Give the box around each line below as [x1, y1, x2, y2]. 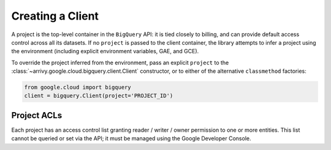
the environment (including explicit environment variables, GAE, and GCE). [11, 48, 199, 55]
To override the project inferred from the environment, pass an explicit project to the [11, 59, 229, 66]
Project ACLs [11, 110, 63, 121]
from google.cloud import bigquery [24, 84, 131, 91]
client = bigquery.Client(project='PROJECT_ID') [24, 92, 173, 99]
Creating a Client [11, 9, 99, 23]
